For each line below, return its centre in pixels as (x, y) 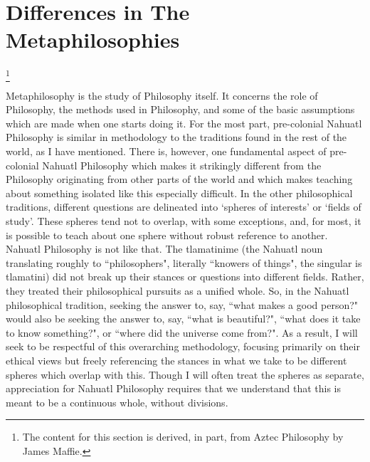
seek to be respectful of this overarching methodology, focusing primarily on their (183, 346)
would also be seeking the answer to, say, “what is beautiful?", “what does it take (183, 319)
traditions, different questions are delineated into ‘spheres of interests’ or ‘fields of (184, 207)
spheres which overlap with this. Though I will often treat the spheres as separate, (185, 374)
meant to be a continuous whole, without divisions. (117, 402)
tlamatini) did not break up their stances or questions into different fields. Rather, (185, 277)
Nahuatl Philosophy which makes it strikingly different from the (182, 165)
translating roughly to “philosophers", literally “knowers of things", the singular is (184, 262)
